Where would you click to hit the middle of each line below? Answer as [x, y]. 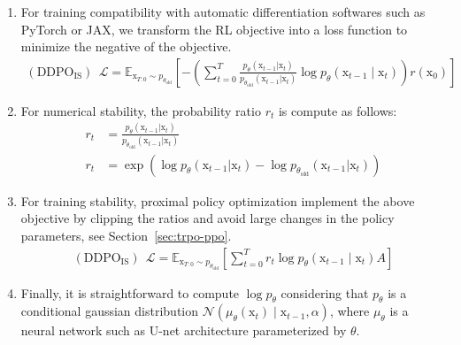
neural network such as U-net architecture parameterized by [184, 330]
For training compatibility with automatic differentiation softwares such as [223, 11]
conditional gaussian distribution [110, 311]
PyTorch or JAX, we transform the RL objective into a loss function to [214, 29]
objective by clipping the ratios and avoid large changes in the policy [207, 218]
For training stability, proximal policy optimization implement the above [218, 200]
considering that [325, 292]
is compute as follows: [338, 110]
